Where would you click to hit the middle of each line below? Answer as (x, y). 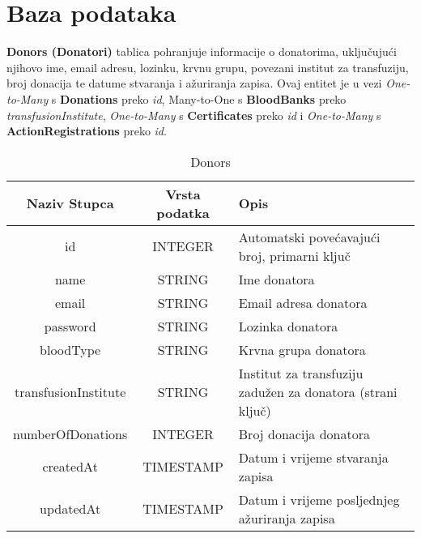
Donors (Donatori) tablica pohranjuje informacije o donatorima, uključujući (202, 51)
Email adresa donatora (303, 302)
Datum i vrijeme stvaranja (313, 457)
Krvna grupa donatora (302, 349)
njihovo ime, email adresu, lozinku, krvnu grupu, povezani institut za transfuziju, (208, 67)
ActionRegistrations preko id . (87, 131)
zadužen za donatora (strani (318, 391)
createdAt (70, 467)
